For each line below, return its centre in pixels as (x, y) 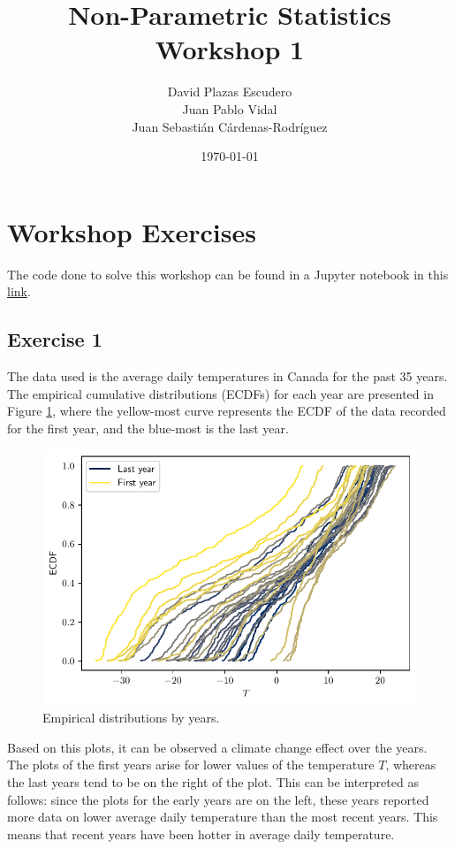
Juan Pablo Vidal (230, 108)
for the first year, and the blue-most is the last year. (148, 428)
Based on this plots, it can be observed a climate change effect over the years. (217, 747)
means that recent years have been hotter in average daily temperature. (201, 834)
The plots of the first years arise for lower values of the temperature (191, 765)
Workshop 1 (230, 49)
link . (19, 291)
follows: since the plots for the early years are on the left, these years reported (218, 799)
